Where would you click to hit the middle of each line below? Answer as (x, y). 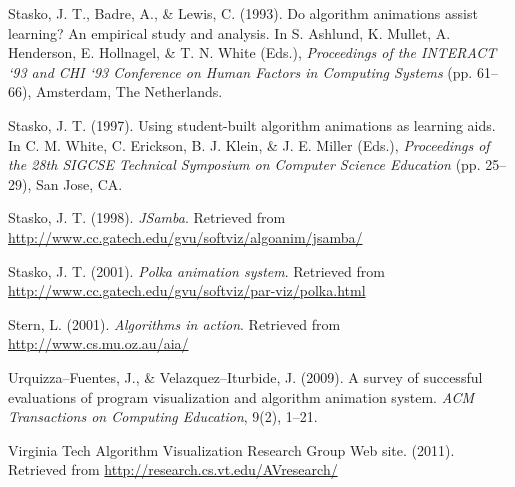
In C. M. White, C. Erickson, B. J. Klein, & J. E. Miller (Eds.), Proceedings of (249, 144)
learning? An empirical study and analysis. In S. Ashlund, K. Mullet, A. (229, 32)
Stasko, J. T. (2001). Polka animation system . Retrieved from (196, 270)
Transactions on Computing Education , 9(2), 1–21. (163, 416)
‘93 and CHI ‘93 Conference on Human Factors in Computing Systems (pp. (240, 71)
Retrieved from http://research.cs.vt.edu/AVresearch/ (173, 469)
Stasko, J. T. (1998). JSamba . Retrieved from (147, 217)
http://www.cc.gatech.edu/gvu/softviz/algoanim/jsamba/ (185, 236)
